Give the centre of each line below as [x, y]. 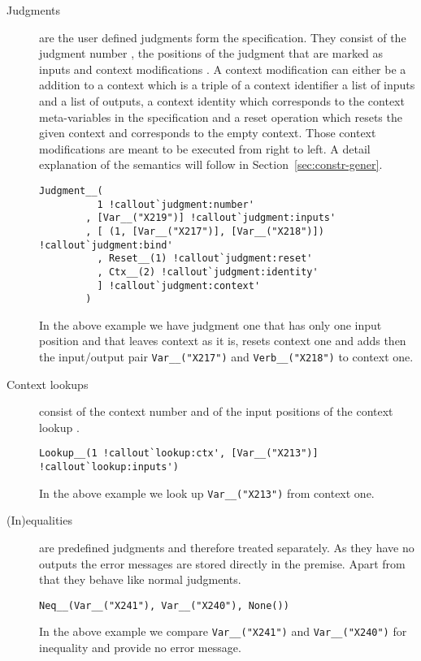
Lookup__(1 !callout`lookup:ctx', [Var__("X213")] [179, 454]
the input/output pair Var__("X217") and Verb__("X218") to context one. [226, 357]
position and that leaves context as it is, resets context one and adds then [223, 341]
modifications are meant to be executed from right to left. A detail [205, 148]
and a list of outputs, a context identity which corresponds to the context [222, 100]
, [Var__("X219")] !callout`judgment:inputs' [211, 218]
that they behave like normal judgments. [140, 579]
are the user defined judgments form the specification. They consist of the [223, 37]
